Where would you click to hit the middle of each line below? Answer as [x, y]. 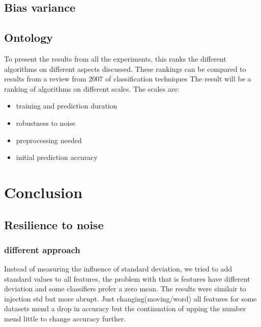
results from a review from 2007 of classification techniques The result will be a [128, 79]
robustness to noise [46, 122]
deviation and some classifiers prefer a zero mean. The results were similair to [125, 289]
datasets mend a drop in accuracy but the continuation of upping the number [125, 308]
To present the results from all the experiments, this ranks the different [115, 58]
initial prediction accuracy [57, 157]
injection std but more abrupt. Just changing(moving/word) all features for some [130, 298]
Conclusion [43, 192]
